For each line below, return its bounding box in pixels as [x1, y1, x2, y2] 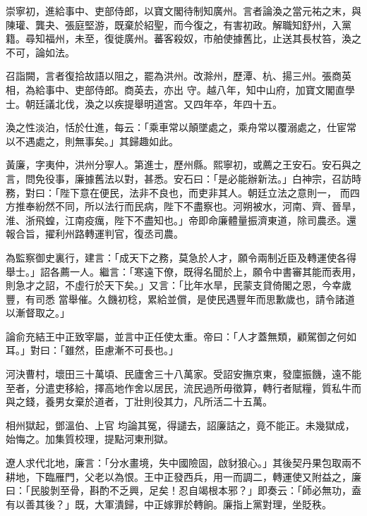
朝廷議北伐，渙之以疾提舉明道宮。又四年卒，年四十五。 [25, 96, 282, 111]
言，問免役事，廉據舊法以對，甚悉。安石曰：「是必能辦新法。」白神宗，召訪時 [6, 171, 361, 185]
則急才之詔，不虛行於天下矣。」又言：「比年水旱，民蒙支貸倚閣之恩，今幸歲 [6, 278, 351, 293]
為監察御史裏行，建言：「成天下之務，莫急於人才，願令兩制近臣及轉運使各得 [6, 250, 356, 264]
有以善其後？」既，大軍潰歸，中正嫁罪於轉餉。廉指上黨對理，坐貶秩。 [6, 496, 332, 511]
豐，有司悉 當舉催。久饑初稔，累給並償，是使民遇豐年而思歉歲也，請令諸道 [6, 291, 355, 306]
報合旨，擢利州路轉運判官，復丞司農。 [6, 226, 183, 241]
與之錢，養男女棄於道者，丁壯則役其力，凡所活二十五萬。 [6, 394, 272, 409]
